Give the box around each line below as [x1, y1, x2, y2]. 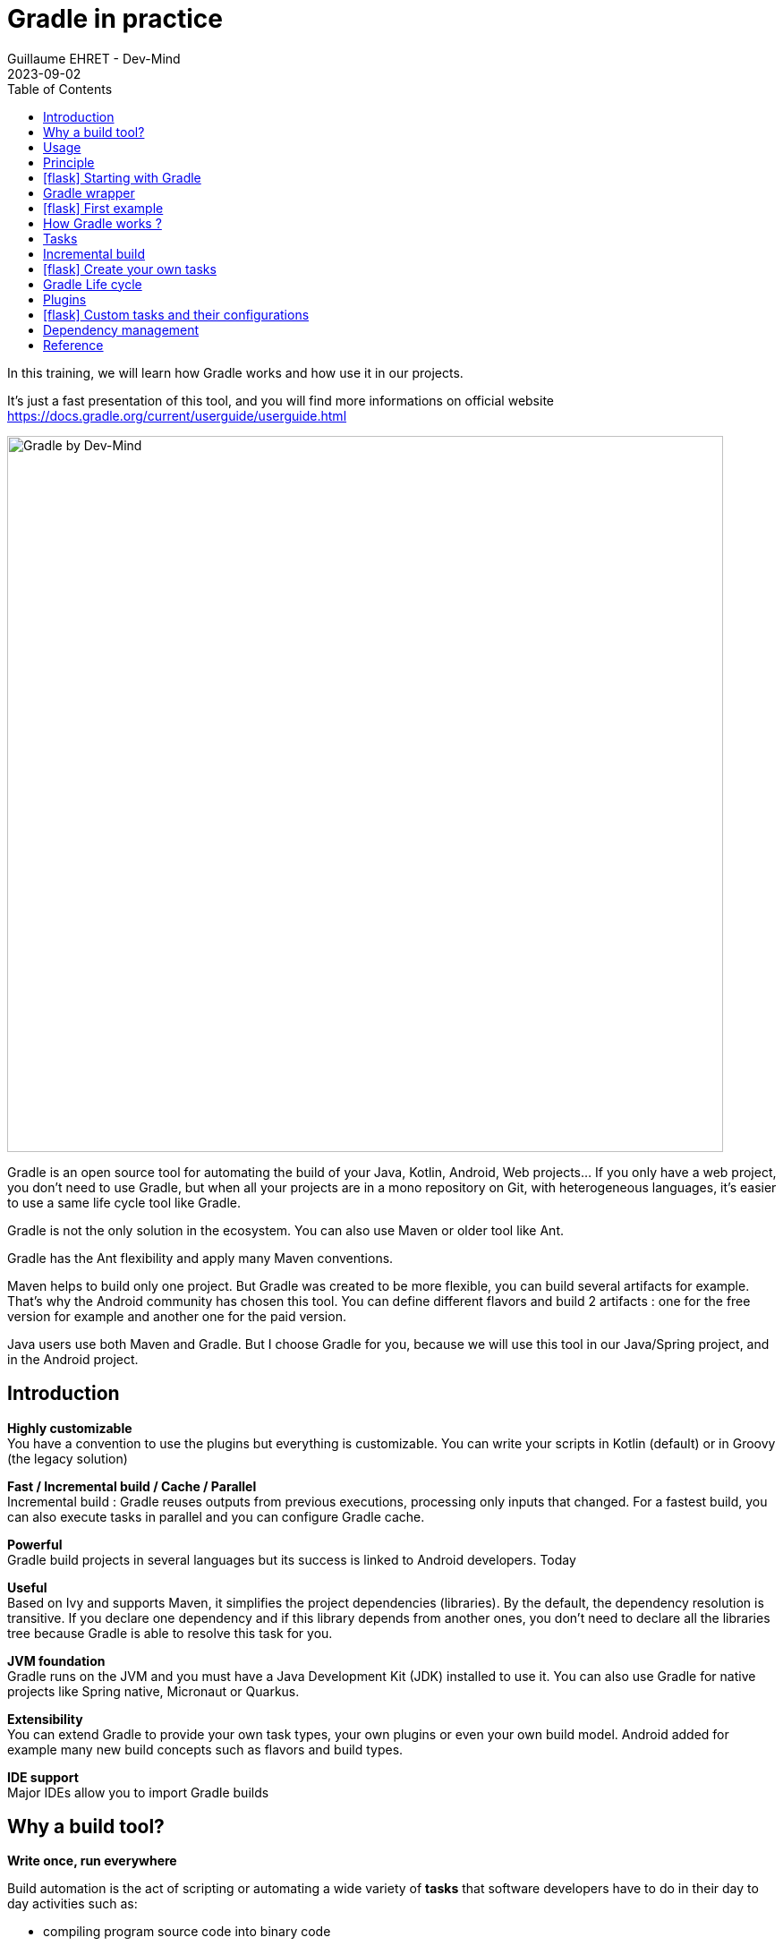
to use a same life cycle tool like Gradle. [7, 1194, 241, 1210]
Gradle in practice [7, 4, 223, 34]
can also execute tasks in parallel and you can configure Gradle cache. [7, 1508, 425, 1524]
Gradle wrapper [43, 184, 135, 201]
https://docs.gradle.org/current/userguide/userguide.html [7, 407, 347, 423]
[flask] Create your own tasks [43, 260, 217, 277]
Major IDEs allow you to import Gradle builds [7, 1784, 269, 1800]
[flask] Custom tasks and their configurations [43, 306, 310, 322]
